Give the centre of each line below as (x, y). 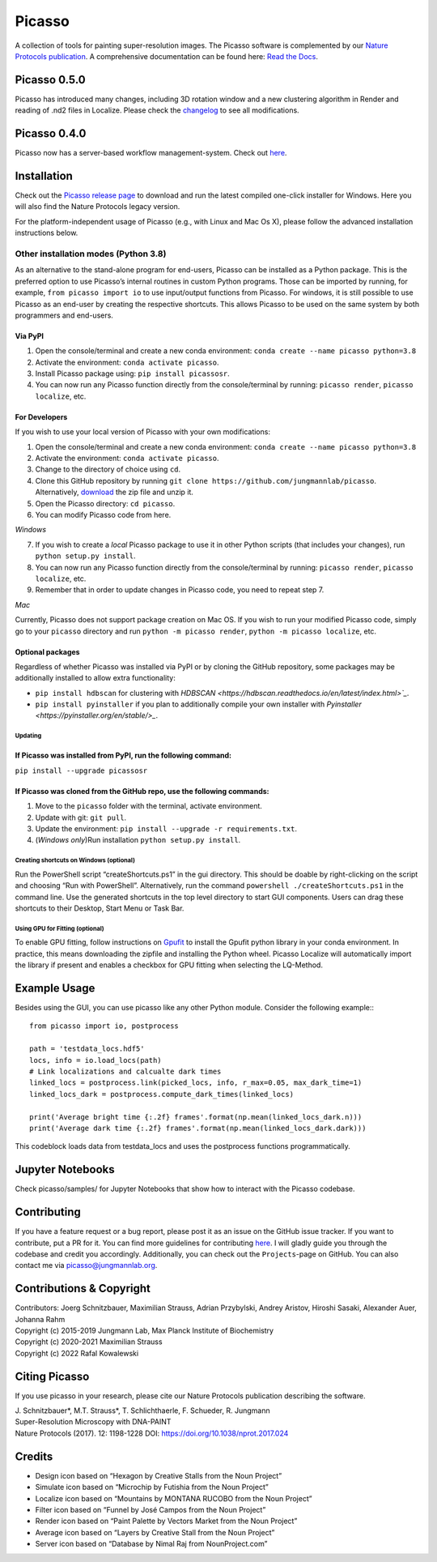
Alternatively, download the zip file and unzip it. (115, 492)
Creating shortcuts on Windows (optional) (75, 860)
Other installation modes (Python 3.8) (91, 254)
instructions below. (47, 233)
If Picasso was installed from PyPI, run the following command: (123, 755)
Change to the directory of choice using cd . (108, 469)
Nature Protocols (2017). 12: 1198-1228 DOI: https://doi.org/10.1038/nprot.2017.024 (152, 1433)
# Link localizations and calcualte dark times (125, 1071)
